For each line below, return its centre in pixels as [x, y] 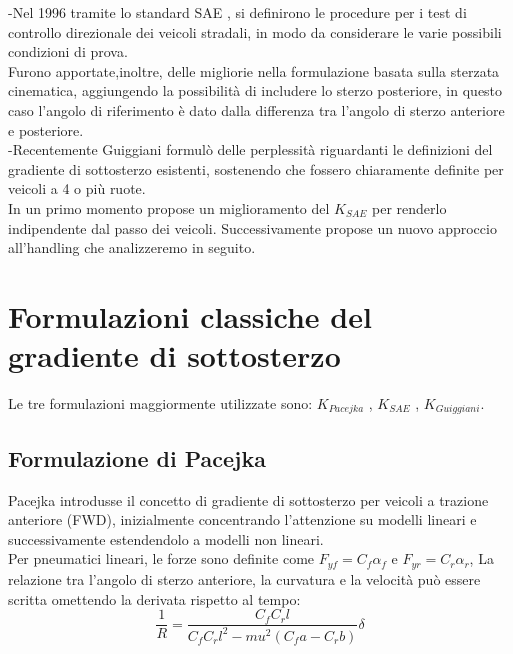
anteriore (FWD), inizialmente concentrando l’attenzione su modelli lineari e [242, 519]
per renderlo [409, 207]
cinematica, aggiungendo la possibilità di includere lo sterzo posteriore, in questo [255, 90]
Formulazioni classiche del [190, 315]
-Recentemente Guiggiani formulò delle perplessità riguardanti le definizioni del [250, 149]
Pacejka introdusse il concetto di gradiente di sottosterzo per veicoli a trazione [248, 499]
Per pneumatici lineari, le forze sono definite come [161, 558]
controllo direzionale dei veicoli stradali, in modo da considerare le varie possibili [255, 31]
